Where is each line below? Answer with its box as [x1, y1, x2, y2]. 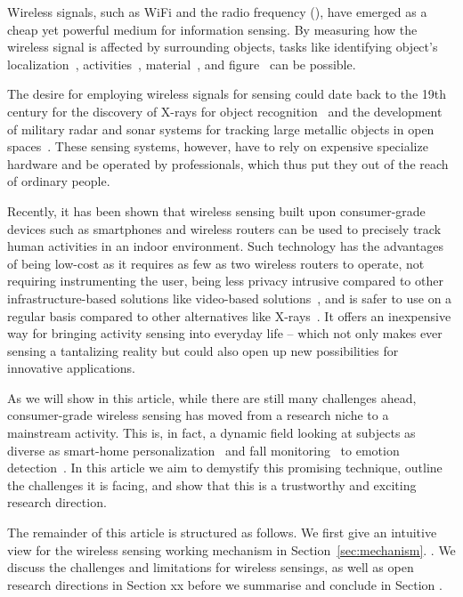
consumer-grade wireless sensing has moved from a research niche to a [7, 406, 389, 424]
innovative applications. [7, 359, 135, 377]
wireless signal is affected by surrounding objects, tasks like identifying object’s [7, 37, 438, 56]
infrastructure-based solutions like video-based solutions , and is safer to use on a [7, 288, 452, 307]
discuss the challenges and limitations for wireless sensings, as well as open [7, 558, 414, 577]
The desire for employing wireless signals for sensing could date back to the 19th [7, 85, 446, 103]
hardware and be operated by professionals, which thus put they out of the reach [7, 154, 449, 173]
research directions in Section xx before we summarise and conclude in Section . [7, 575, 443, 593]
